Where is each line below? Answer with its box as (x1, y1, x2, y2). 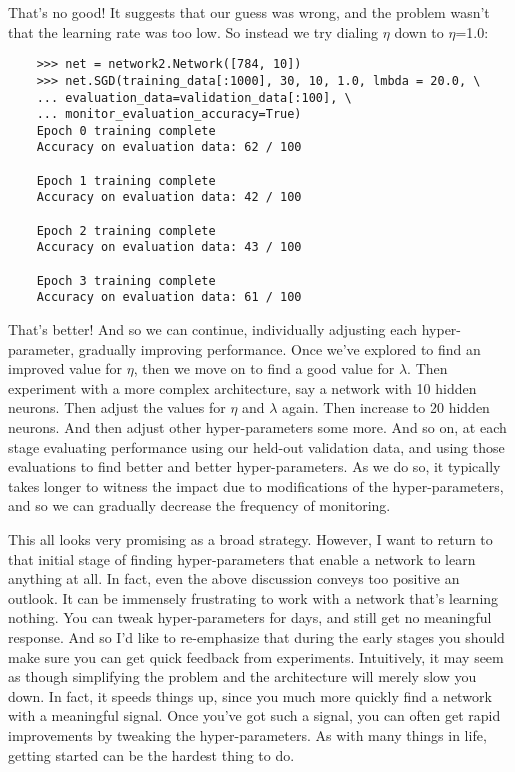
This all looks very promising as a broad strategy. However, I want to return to (8, 528, 493, 549)
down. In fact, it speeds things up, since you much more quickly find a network (8, 685, 492, 706)
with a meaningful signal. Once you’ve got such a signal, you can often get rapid (8, 705, 501, 726)
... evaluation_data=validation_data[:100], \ (36, 90, 352, 105)
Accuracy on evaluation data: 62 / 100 (36, 140, 302, 155)
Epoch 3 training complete (36, 273, 216, 288)
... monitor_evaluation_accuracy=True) (36, 107, 302, 122)
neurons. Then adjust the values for (8, 397, 226, 418)
